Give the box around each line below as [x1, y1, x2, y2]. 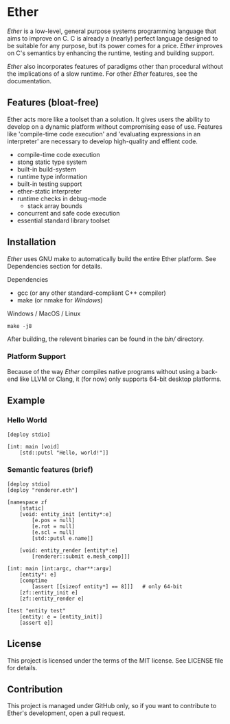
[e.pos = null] [32, 517, 76, 524]
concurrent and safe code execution [16, 209, 120, 217]
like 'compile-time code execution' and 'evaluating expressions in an [7, 130, 201, 138]
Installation [7, 236, 56, 248]
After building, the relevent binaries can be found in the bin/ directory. [7, 335, 205, 343]
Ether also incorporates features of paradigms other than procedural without [7, 62, 223, 70]
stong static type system [16, 158, 87, 166]
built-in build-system [16, 165, 77, 173]
